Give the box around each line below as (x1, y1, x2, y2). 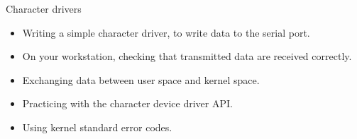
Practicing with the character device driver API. (22, 96, 233, 111)
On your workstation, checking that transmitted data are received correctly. (22, 49, 352, 64)
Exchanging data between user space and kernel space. (22, 72, 260, 87)
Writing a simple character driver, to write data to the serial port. (22, 25, 310, 40)
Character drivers (6, 1, 82, 16)
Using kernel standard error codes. (22, 119, 172, 134)
